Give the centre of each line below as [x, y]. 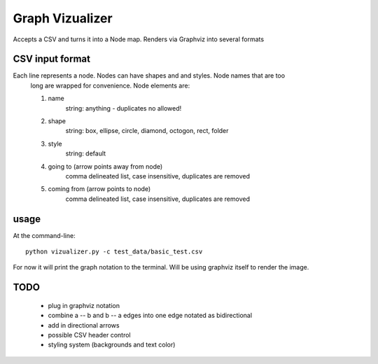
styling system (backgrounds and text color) [112, 345]
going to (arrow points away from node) [105, 166]
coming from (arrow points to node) [99, 189]
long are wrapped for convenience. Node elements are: [110, 85]
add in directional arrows [84, 325]
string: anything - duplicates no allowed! [124, 108]
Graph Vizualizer [63, 18]
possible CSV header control [89, 335]
